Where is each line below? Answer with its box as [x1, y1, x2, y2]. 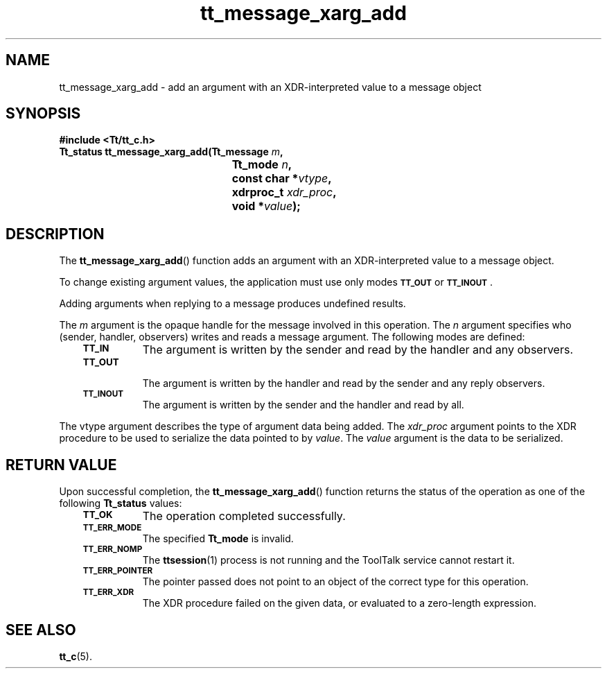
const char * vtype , [231, 171, 332, 186]
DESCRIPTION [6, 225, 105, 243]
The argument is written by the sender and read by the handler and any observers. [142, 343, 574, 357]
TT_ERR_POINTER [82, 566, 153, 576]
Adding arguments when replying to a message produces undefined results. [59, 297, 406, 310]
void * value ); [231, 199, 301, 214]
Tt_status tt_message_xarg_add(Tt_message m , [59, 146, 283, 158]
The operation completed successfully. [142, 509, 346, 524]
